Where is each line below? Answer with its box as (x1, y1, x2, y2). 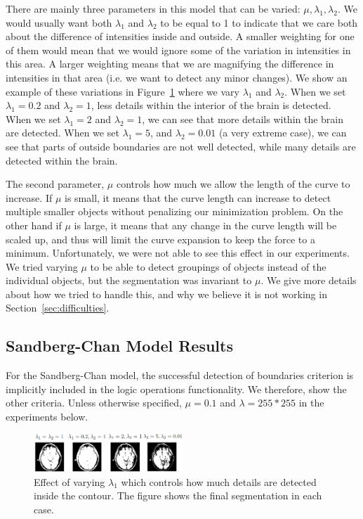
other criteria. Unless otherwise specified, (6, 395, 182, 410)
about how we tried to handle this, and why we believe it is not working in (6, 286, 327, 301)
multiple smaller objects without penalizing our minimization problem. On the (6, 204, 343, 219)
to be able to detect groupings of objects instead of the (90, 259, 326, 274)
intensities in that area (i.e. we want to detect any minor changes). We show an (6, 70, 348, 84)
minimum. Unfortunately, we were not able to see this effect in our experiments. (6, 245, 350, 260)
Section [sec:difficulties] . (6, 300, 110, 315)
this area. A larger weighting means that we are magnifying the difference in (6, 56, 334, 71)
